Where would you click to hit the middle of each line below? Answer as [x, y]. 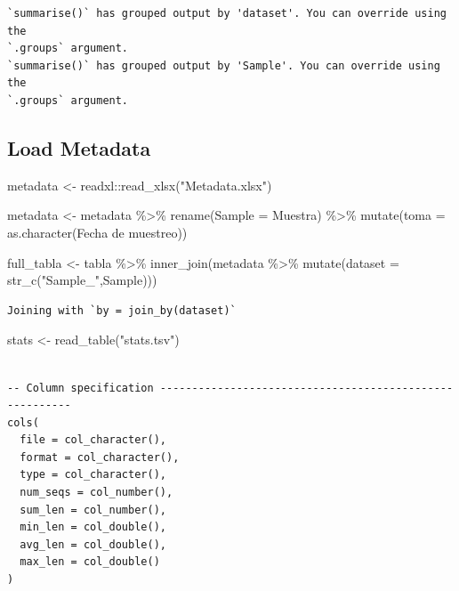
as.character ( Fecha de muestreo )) [97, 232]
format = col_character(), [100, 457]
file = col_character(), [93, 440]
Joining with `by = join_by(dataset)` [122, 310]
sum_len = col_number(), [93, 510]
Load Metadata [79, 147]
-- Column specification [81, 388]
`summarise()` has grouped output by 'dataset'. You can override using [227, 13]
